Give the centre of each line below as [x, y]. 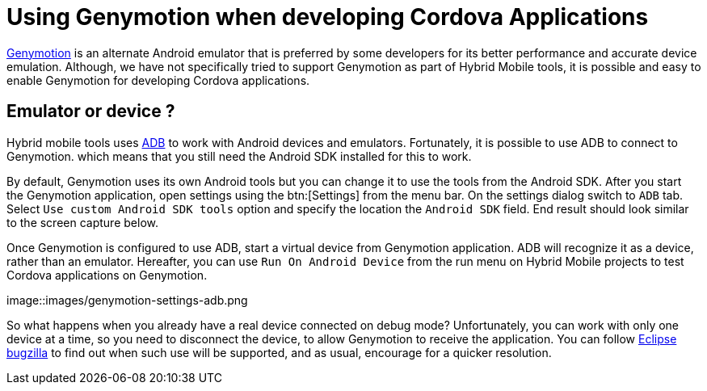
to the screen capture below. [82, 222]
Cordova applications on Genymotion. [107, 275]
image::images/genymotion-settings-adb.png [127, 300]
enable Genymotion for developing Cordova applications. [158, 80]
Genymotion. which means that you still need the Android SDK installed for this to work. [239, 156]
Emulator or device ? [91, 111]
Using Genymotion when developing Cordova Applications [328, 17]
